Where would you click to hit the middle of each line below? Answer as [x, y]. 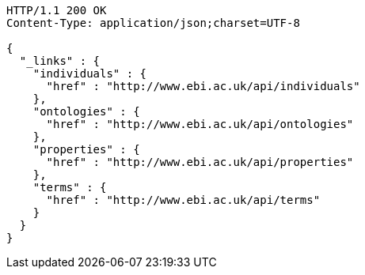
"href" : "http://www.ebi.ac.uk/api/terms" [183, 200]
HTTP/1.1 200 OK [57, 10]
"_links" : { [60, 61]
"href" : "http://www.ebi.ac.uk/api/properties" [200, 162]
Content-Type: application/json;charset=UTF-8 [153, 23]
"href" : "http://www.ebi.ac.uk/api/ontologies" [200, 124]
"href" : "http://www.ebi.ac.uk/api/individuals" [203, 86]
